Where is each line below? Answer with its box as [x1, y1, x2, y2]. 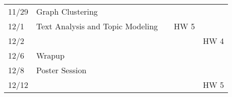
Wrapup [36, 50, 65, 61]
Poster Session [36, 64, 87, 76]
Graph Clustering [36, 6, 98, 17]
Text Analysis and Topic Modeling [36, 20, 158, 32]
